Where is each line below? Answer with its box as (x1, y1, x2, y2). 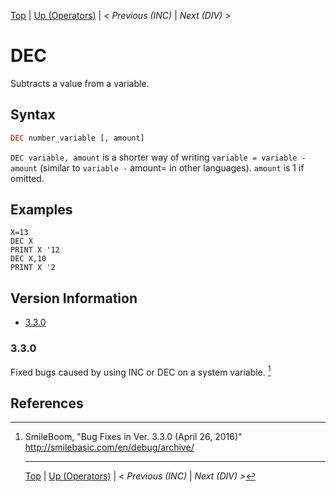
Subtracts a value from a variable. (10, 77, 150, 89)
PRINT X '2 (10, 263, 56, 273)
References (10, 395, 84, 412)
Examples (10, 201, 73, 219)
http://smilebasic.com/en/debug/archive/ (24, 441, 195, 454)
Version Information (10, 290, 138, 307)
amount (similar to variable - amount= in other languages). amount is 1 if (10, 161, 305, 174)
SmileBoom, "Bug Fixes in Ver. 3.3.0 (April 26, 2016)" (24, 431, 243, 443)
